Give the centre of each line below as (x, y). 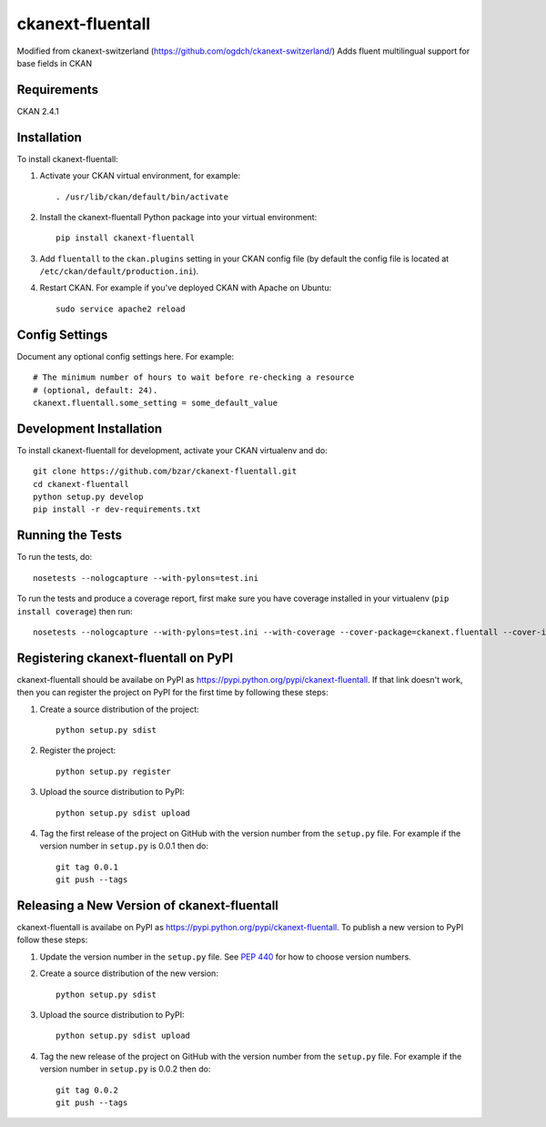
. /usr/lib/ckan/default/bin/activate (142, 197)
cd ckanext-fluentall (81, 484)
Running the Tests (70, 536)
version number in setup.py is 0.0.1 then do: (124, 846)
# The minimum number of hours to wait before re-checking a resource (194, 377)
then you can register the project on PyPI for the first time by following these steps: (172, 693)
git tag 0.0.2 (87, 1090)
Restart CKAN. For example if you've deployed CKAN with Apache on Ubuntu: (186, 288)
